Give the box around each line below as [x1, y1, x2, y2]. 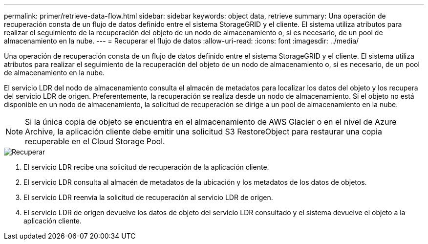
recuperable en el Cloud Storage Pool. [25, 136, 165, 146]
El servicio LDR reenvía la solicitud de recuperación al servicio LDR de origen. [23, 193, 273, 201]
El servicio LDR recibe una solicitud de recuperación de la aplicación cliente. [23, 163, 269, 171]
